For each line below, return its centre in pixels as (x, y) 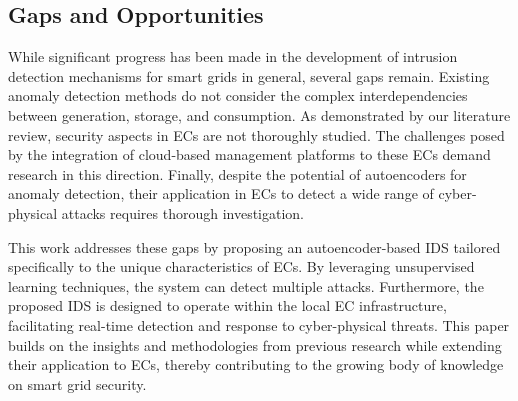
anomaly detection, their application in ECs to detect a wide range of (221, 193)
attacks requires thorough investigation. (183, 212)
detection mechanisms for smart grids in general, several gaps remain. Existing (249, 75)
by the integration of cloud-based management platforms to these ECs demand (249, 154)
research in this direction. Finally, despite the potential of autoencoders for (237, 173)
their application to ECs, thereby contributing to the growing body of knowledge (256, 364)
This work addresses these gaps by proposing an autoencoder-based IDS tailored (254, 246)
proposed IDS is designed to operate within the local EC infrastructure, (227, 305)
